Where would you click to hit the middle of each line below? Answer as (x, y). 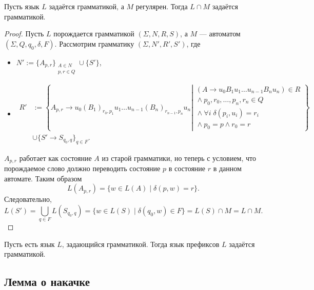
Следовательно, (28, 199)
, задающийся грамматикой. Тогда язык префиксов (141, 244)
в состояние (187, 168)
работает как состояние (55, 158)
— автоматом (220, 34)
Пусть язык (22, 6)
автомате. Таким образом (43, 178)
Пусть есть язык (30, 244)
